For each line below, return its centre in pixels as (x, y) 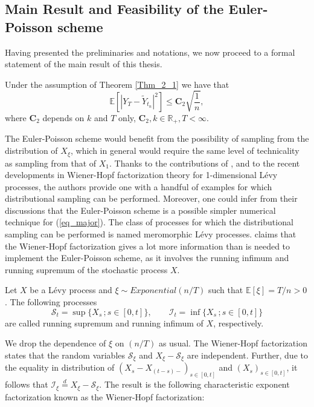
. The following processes (51, 302)
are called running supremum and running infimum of (104, 323)
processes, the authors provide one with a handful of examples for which (139, 186)
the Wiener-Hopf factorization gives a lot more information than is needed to (148, 246)
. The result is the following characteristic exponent (194, 384)
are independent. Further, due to (247, 355)
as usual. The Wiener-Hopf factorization (233, 343)
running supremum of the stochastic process (86, 269)
